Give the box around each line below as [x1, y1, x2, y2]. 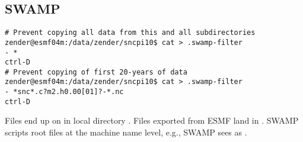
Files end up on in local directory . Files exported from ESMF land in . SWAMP [5, 114, 299, 127]
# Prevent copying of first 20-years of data [5, 67, 187, 76]
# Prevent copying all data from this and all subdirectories [5, 28, 256, 37]
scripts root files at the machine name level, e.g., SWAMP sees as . [5, 126, 247, 138]
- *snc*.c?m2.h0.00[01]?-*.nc [5, 88, 124, 96]
